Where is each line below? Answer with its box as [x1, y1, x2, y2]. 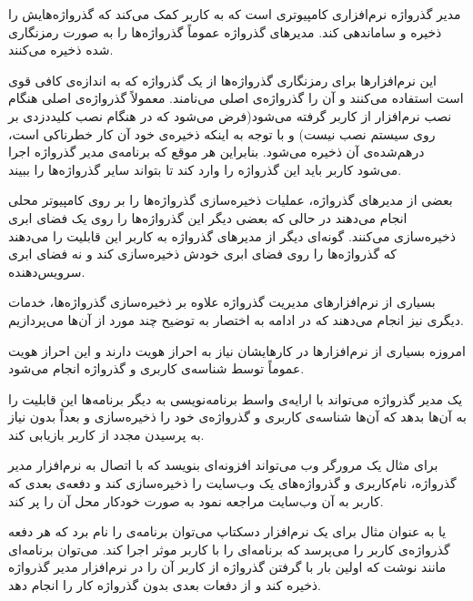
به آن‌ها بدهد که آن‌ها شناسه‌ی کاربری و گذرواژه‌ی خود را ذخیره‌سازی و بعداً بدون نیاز [8, 407, 467, 426]
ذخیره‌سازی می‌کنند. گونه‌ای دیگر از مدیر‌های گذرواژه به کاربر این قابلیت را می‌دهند [8, 226, 456, 245]
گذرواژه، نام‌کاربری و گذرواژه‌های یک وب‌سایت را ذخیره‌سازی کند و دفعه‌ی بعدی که [8, 474, 457, 493]
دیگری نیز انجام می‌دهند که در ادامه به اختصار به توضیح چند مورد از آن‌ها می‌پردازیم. [8, 310, 464, 329]
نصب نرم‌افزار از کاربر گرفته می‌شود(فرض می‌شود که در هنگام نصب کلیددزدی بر [8, 106, 452, 125]
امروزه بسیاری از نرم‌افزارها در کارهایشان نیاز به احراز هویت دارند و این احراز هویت [8, 341, 466, 360]
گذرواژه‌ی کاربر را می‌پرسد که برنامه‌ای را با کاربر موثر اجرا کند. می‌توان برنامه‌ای [8, 539, 450, 558]
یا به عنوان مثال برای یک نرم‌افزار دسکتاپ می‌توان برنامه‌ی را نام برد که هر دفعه [8, 522, 447, 541]
